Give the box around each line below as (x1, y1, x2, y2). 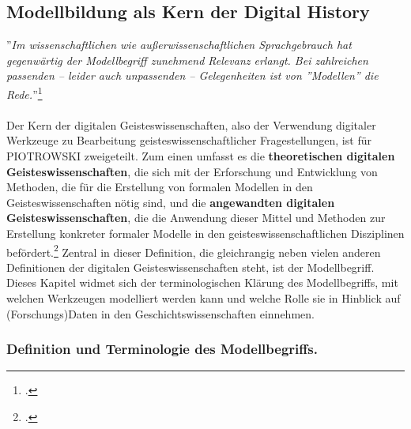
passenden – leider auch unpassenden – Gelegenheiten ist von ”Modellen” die (6, 67, 379, 84)
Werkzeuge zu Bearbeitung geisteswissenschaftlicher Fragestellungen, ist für (6, 132, 371, 149)
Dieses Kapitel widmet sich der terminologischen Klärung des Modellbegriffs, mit (6, 274, 398, 291)
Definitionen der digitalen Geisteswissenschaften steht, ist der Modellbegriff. (6, 258, 375, 275)
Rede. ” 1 (6, 83, 43, 102)
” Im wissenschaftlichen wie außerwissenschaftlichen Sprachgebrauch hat (6, 36, 352, 53)
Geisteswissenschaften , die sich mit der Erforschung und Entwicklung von (6, 163, 378, 179)
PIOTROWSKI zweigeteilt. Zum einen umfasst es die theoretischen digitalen (6, 148, 395, 164)
